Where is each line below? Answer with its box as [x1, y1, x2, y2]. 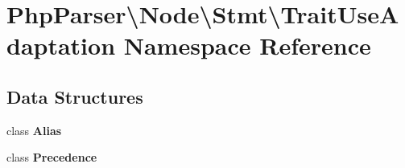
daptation [6, 29, 116, 62]
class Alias [6, 121, 62, 138]
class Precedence [6, 149, 97, 166]
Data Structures [6, 84, 143, 109]
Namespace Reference [123, 29, 371, 62]
